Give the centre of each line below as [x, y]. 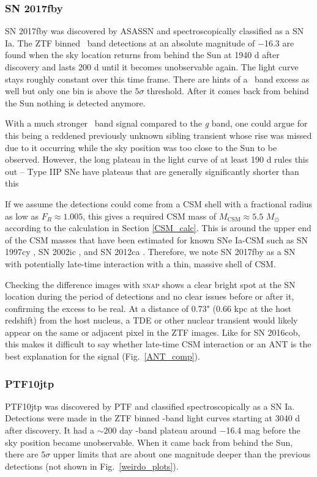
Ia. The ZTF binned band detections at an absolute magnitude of [130, 43]
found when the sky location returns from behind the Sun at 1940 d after [142, 55]
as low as [22, 216]
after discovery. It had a [50, 430]
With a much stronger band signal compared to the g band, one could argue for [156, 123]
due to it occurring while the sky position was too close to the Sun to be [141, 147]
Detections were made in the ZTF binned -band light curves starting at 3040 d [153, 418]
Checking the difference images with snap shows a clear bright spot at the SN [150, 284]
